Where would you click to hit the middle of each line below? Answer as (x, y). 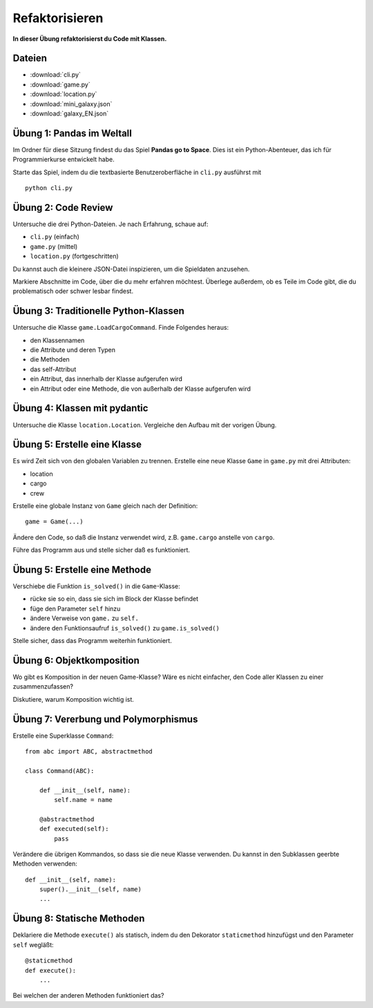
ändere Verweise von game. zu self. (85, 618)
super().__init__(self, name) (90, 889)
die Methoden (50, 360)
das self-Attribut (53, 369)
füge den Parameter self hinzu (75, 608)
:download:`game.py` (60, 84)
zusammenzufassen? (43, 687)
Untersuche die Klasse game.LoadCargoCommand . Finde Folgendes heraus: (121, 328)
